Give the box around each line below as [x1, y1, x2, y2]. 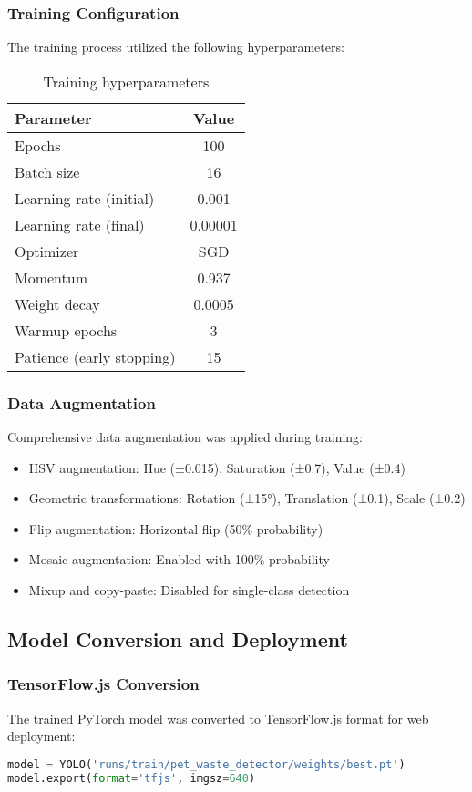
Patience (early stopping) [15, 345, 176, 367]
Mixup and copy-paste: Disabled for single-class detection [28, 581, 350, 599]
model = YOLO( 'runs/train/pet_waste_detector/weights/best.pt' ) [7, 757, 405, 771]
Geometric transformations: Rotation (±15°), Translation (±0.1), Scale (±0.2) [28, 489, 466, 508]
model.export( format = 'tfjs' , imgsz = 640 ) [7, 771, 256, 785]
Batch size [15, 160, 80, 182]
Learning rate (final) [15, 213, 145, 235]
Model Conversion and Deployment [7, 624, 348, 653]
